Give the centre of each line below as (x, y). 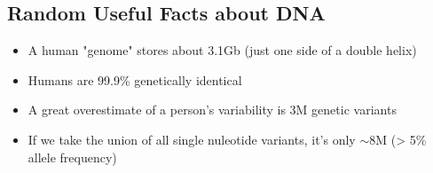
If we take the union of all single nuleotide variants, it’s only (192, 139)
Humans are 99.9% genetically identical (135, 79)
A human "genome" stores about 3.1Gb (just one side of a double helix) (222, 50)
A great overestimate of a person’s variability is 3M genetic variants (212, 110)
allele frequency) (72, 157)
